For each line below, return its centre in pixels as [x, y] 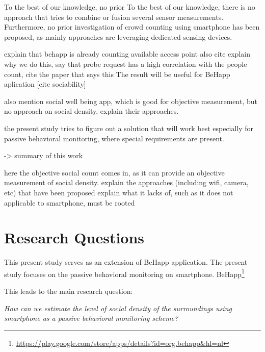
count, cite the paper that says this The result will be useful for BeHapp [117, 74]
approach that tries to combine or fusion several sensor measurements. [114, 17]
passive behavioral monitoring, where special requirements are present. [114, 138]
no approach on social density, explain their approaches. [91, 111]
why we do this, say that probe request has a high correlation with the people [126, 64]
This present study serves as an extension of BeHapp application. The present [126, 262]
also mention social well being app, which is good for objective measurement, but [131, 101]
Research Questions [74, 237]
